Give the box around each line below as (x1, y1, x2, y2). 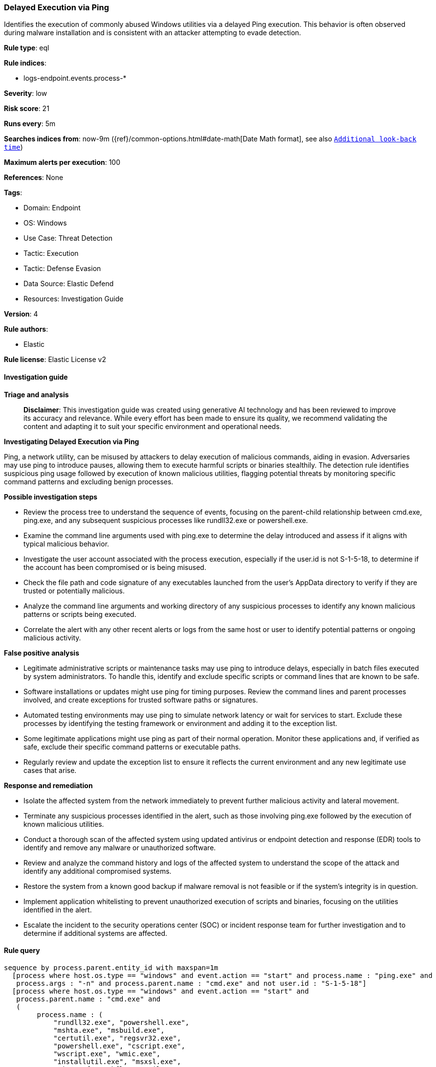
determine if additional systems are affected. (23, 929, 168, 937)
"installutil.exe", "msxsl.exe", (53, 1057, 181, 1066)
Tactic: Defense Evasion (23, 264, 101, 273)
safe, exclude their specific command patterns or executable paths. (23, 742, 241, 751)
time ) (4, 143, 23, 152)
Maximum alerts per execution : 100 (4, 158, 121, 167)
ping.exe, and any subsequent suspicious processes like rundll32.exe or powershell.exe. (23, 516, 308, 524)
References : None (4, 173, 64, 182)
